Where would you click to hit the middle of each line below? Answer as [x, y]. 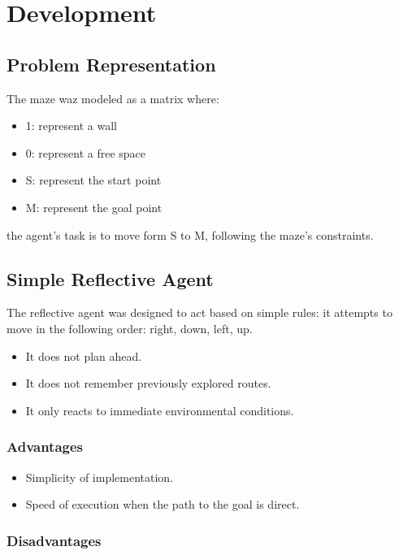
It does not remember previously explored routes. [148, 383]
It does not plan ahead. [84, 356]
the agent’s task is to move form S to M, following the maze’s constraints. [190, 234]
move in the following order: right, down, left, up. [130, 328]
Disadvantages [54, 540]
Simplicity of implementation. [100, 477]
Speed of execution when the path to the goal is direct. [163, 504]
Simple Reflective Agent [110, 278]
